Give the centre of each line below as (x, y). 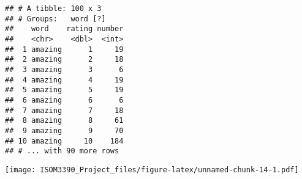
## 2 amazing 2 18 (64, 60)
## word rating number (64, 29)
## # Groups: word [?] (55, 19)
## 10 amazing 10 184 (64, 141)
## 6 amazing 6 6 (64, 100)
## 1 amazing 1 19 (64, 49)
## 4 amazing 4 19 (64, 80)
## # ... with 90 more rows (62, 151)
